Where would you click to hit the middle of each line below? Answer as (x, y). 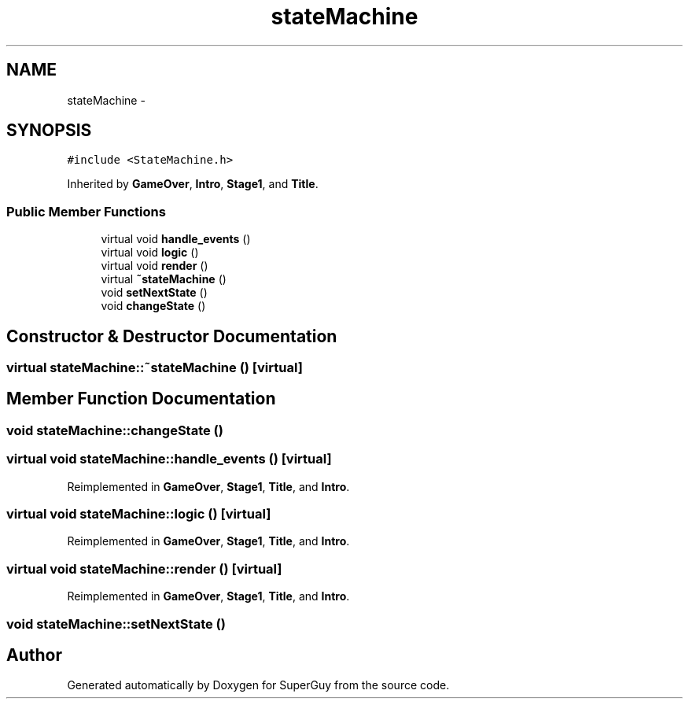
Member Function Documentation (141, 399)
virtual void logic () (150, 253)
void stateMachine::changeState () (115, 430)
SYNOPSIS (49, 131)
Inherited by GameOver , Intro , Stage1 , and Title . (193, 184)
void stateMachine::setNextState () (116, 624)
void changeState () (153, 306)
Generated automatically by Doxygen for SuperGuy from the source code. (258, 685)
